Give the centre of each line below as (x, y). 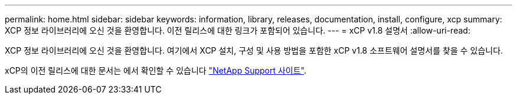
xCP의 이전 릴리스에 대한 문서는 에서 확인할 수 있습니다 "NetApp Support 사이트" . (156, 70)
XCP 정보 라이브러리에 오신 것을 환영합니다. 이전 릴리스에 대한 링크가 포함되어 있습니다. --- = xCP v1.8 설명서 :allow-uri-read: (238, 30)
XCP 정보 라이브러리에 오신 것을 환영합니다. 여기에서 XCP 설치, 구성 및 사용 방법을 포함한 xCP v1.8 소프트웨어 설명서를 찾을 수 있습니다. (254, 50)
